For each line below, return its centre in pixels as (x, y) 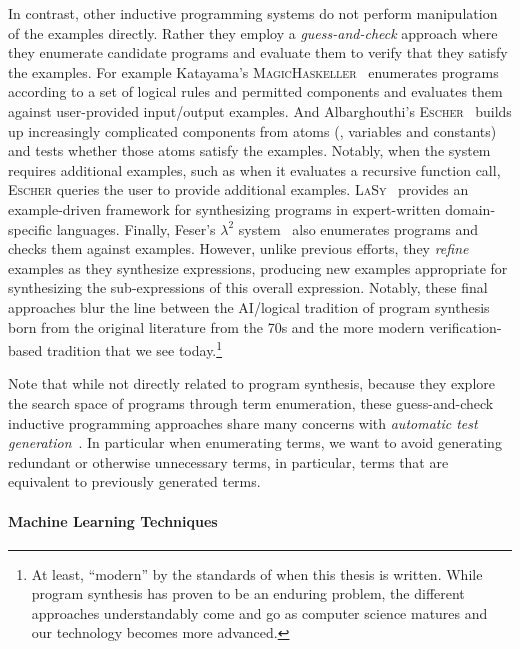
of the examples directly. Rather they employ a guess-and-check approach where (253, 32)
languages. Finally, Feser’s (136, 228)
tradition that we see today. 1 (134, 348)
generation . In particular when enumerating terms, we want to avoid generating (255, 442)
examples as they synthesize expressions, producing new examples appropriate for (258, 267)
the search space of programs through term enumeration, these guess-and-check (251, 402)
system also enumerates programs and (358, 228)
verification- (465, 326)
